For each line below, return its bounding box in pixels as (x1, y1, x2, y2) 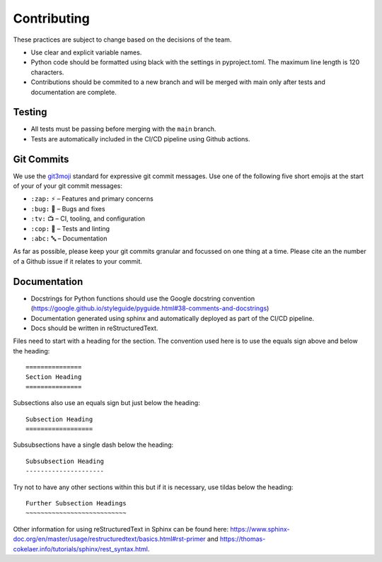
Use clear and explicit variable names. (30, 48, 142, 57)
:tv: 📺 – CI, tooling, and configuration (30, 214, 145, 223)
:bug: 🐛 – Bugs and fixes (30, 204, 105, 213)
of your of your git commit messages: (13, 182, 123, 190)
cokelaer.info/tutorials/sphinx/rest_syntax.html (13, 544, 149, 553)
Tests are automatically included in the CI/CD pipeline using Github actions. (30, 134, 250, 143)
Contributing (13, 11, 90, 26)
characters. (30, 68, 64, 76)
